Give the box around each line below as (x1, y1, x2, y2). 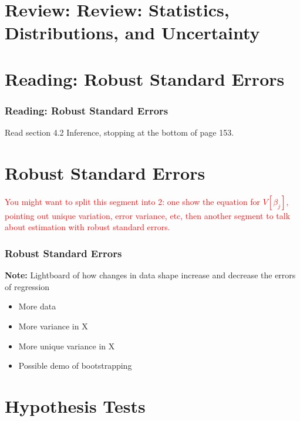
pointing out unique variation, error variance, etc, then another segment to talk (5, 209, 291, 221)
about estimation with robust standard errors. (5, 221, 170, 233)
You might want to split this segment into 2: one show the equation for (5, 195, 261, 207)
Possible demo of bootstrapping (18, 359, 132, 372)
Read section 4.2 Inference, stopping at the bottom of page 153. (5, 126, 234, 139)
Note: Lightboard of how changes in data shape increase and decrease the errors (5, 269, 296, 281)
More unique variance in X (18, 339, 115, 352)
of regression (5, 280, 50, 292)
